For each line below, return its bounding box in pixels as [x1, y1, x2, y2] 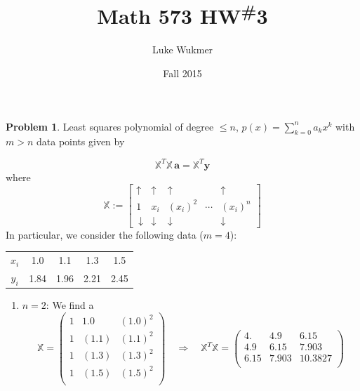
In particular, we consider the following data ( [6, 227, 204, 241]
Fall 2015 [163, 66, 202, 81]
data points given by [36, 134, 125, 149]
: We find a [46, 298, 94, 312]
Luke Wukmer [152, 42, 213, 57]
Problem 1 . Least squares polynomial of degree [6, 119, 214, 133]
